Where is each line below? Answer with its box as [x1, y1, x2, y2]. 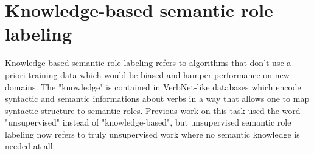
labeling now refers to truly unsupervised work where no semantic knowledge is [5, 127, 300, 140]
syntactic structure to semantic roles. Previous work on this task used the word [5, 104, 301, 116]
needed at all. [5, 139, 55, 152]
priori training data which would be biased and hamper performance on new [5, 68, 290, 81]
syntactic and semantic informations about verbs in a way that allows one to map [5, 92, 310, 105]
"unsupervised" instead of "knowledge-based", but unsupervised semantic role [5, 116, 291, 129]
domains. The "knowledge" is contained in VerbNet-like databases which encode [5, 80, 301, 93]
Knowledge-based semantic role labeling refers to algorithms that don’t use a [5, 56, 291, 69]
